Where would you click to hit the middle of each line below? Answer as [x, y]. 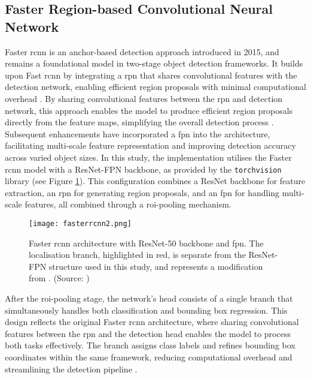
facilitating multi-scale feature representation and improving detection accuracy [150, 145]
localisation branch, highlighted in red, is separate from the [137, 255]
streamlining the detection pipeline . [71, 369]
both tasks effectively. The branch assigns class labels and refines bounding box [150, 345]
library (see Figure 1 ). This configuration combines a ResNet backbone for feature [155, 181]
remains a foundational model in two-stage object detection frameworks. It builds [154, 63]
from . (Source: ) [59, 278]
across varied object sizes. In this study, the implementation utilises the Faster [148, 157]
